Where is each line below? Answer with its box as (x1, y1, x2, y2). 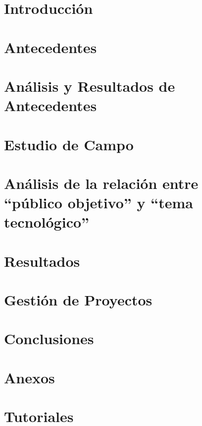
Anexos (4, 367, 55, 387)
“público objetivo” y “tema (4, 192, 193, 213)
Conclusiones (4, 328, 94, 349)
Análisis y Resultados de (4, 75, 175, 96)
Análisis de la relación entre (4, 173, 199, 193)
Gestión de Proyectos (4, 290, 152, 309)
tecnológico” (4, 212, 90, 232)
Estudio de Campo (4, 134, 134, 154)
